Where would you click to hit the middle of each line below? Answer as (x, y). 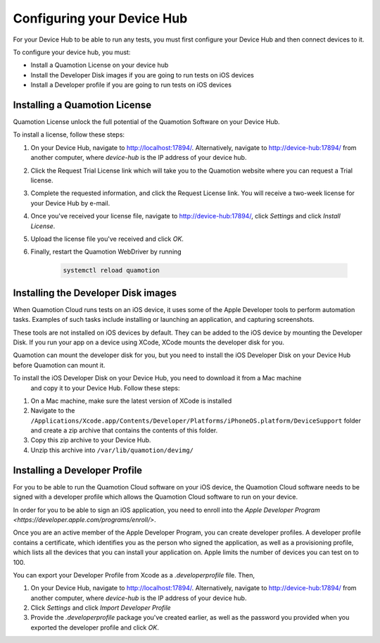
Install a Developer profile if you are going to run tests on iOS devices (131, 85)
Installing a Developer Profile (78, 470)
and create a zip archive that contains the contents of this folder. (124, 430)
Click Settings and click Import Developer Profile (101, 608)
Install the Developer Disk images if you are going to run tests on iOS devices (142, 75)
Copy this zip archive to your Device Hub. (91, 440)
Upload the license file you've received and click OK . (107, 239)
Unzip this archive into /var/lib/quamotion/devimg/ (112, 450)
